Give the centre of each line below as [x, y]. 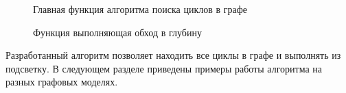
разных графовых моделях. [62, 82]
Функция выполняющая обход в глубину [117, 32]
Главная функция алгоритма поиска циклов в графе [140, 9]
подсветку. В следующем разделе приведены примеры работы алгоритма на [164, 68]
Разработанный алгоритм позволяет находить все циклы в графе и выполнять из [173, 55]
